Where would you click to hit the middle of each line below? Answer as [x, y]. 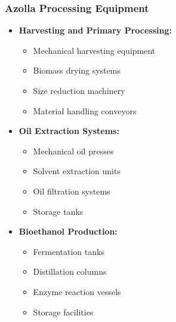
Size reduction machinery [79, 90]
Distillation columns [70, 271]
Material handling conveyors [85, 110]
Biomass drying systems [77, 70]
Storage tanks [58, 211]
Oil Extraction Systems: [69, 131]
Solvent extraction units [77, 171]
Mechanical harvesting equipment [94, 50]
